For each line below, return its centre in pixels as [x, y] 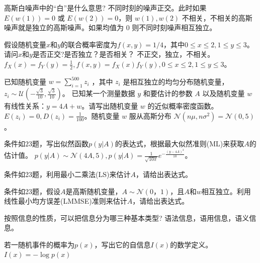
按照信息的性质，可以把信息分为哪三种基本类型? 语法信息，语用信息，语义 [127, 217]
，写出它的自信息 [122, 244]
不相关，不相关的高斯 [217, 17]
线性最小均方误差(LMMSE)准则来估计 [66, 201]
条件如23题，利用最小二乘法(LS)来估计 [67, 174]
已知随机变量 [25, 81]
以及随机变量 [224, 93]
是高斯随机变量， [94, 191]
